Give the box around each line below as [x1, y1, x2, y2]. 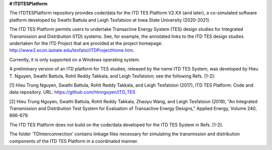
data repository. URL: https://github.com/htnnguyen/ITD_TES [9, 89, 135, 95]
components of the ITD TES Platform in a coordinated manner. [9, 138, 139, 144]
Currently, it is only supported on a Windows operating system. [9, 56, 141, 62]
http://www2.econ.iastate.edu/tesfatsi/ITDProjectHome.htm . [9, 47, 134, 53]
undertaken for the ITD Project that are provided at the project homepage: [9, 40, 163, 46]
